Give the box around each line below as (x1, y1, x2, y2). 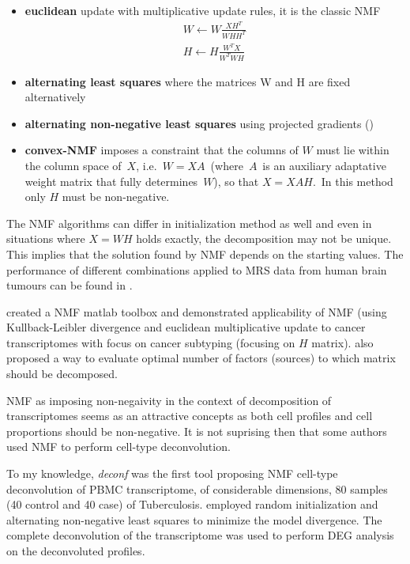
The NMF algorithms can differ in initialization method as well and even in (6, 214, 372, 231)
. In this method (312, 172, 393, 189)
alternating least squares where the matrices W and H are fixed (24, 73, 351, 89)
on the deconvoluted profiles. (6, 543, 145, 558)
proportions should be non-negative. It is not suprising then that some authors (6, 422, 387, 439)
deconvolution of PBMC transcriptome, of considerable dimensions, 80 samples (6, 480, 388, 497)
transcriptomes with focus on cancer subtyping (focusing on (6, 334, 295, 350)
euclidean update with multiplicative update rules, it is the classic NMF (24, 2, 381, 18)
